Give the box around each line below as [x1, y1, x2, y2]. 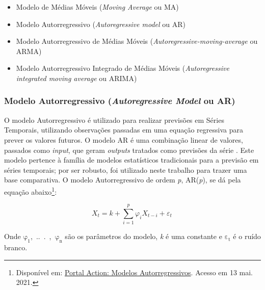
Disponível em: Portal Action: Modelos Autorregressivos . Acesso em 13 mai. [16, 267, 253, 277]
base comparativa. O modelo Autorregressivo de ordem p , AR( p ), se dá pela [4, 174, 241, 185]
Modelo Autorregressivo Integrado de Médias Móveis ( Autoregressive [16, 63, 229, 73]
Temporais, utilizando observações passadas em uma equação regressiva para [4, 124, 243, 135]
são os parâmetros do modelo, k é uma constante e [65, 231, 222, 242]
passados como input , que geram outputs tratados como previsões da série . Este [4, 144, 254, 155]
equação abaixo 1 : [4, 184, 57, 197]
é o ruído [233, 231, 261, 242]
